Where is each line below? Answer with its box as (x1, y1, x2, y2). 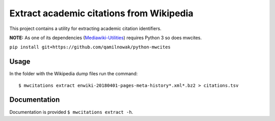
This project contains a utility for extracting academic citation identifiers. (9, 25, 161, 32)
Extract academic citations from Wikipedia (9, 8, 194, 19)
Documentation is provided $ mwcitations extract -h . (9, 109, 133, 115)
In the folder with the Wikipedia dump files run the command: (9, 71, 138, 77)
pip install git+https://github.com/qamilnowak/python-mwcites (9, 44, 171, 50)
